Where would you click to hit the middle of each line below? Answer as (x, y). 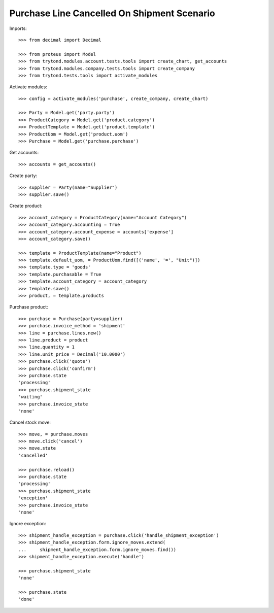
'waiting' (30, 397)
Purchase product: (29, 307)
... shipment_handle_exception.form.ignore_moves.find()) (97, 550)
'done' (27, 599)
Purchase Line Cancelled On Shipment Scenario (112, 13)
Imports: (18, 28)
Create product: (26, 206)
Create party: (23, 176)
